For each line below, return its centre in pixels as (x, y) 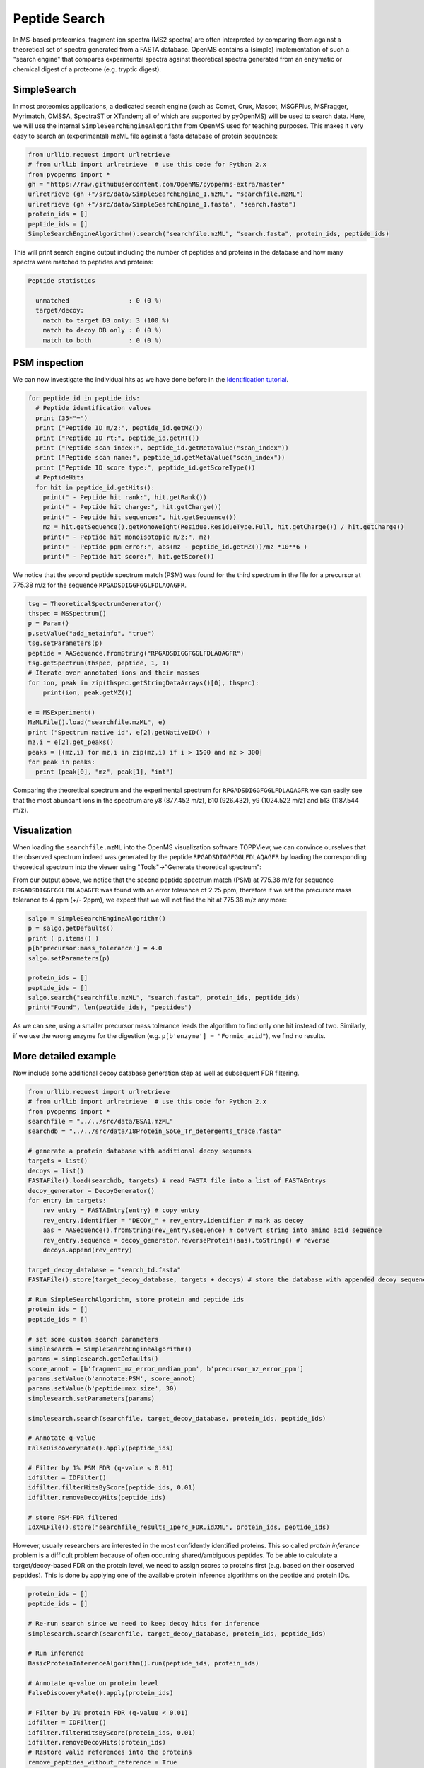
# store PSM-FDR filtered (73, 1517)
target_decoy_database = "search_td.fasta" (105, 1270)
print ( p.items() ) (63, 938)
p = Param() (49, 623)
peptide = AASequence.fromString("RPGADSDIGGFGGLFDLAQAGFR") (136, 653)
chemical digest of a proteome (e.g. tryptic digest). (87, 69)
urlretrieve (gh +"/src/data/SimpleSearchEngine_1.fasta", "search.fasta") (162, 204)
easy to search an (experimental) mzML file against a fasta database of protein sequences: (146, 136)
